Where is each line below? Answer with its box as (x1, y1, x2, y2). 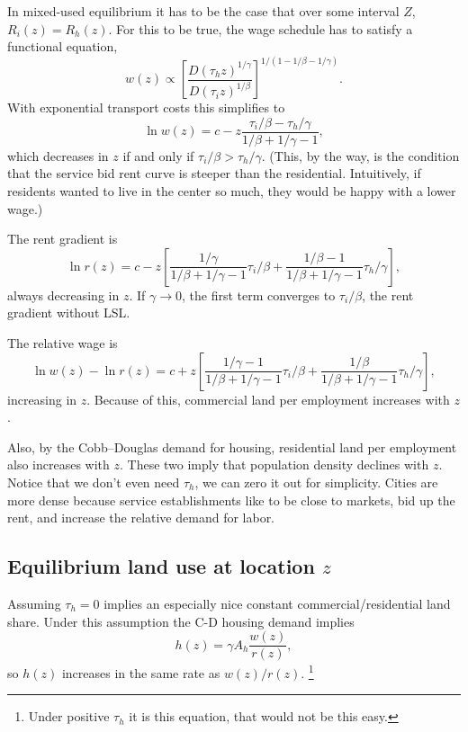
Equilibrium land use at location (7, 552, 315, 580)
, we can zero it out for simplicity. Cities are (194, 473, 438, 491)
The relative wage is (7, 334, 118, 353)
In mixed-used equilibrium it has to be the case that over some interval (7, 2, 400, 20)
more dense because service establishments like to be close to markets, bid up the (7, 490, 455, 509)
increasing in (7, 389, 77, 408)
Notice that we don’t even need (7, 473, 180, 491)
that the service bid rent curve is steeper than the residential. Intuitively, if (7, 164, 421, 183)
